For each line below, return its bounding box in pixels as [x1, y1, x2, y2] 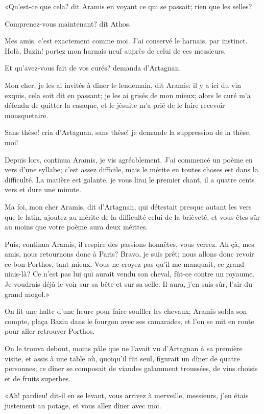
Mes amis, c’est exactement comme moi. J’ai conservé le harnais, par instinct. [5, 35, 248, 46]
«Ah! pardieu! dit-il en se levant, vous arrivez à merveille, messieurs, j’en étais [5, 390, 249, 401]
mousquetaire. [5, 109, 49, 120]
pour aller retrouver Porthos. [5, 326, 95, 336]
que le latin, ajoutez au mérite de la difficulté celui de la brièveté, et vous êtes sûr [5, 211, 260, 222]
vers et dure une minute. [5, 184, 81, 195]
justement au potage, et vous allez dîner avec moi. [5, 400, 161, 410]
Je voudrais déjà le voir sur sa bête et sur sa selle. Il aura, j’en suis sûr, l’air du [5, 279, 252, 289]
